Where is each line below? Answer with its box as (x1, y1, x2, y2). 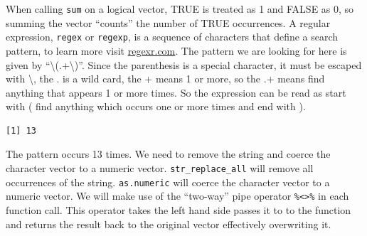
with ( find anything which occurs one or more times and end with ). (6, 99, 306, 114)
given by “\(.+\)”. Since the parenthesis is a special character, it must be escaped (6, 57, 362, 72)
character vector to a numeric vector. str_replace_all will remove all (6, 161, 314, 176)
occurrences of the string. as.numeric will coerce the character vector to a (6, 174, 330, 189)
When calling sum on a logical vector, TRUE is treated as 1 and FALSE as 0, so (6, 1, 354, 16)
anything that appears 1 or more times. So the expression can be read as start (6, 85, 346, 100)
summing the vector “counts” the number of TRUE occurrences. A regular (6, 15, 331, 30)
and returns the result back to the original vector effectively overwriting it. (6, 216, 331, 231)
